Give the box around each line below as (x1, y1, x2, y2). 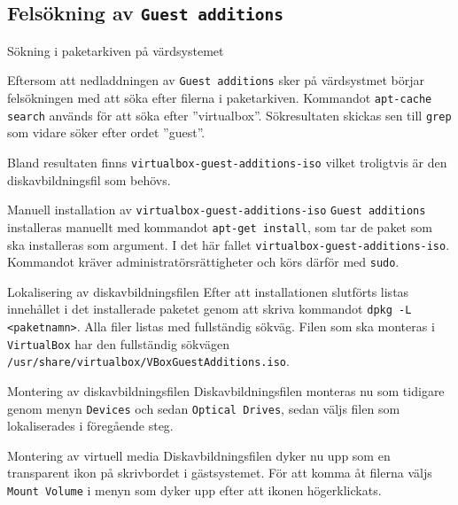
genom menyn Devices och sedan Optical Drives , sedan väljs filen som (7, 399, 400, 417)
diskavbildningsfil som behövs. (7, 170, 171, 189)
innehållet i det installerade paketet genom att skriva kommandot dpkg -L (7, 299, 412, 318)
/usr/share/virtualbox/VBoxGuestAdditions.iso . (7, 352, 290, 370)
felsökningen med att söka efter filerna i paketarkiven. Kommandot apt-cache (7, 89, 432, 107)
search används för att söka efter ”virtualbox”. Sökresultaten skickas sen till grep (7, 105, 452, 124)
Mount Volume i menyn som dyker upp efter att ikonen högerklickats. (7, 481, 382, 500)
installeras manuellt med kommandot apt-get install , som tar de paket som (7, 217, 432, 236)
